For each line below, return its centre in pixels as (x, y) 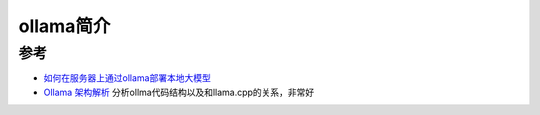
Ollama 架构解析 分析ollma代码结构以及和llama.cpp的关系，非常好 (179, 92)
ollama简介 (64, 26)
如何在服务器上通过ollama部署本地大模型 (127, 78)
